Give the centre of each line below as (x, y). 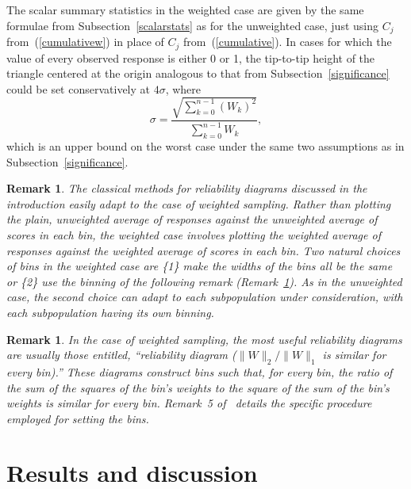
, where (183, 88)
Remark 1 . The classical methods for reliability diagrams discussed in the (187, 188)
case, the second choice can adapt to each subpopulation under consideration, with (205, 297)
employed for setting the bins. (78, 418)
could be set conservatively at (79, 88)
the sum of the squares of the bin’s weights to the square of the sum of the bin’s (198, 387)
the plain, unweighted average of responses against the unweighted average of (192, 219)
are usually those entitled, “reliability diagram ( (121, 355)
